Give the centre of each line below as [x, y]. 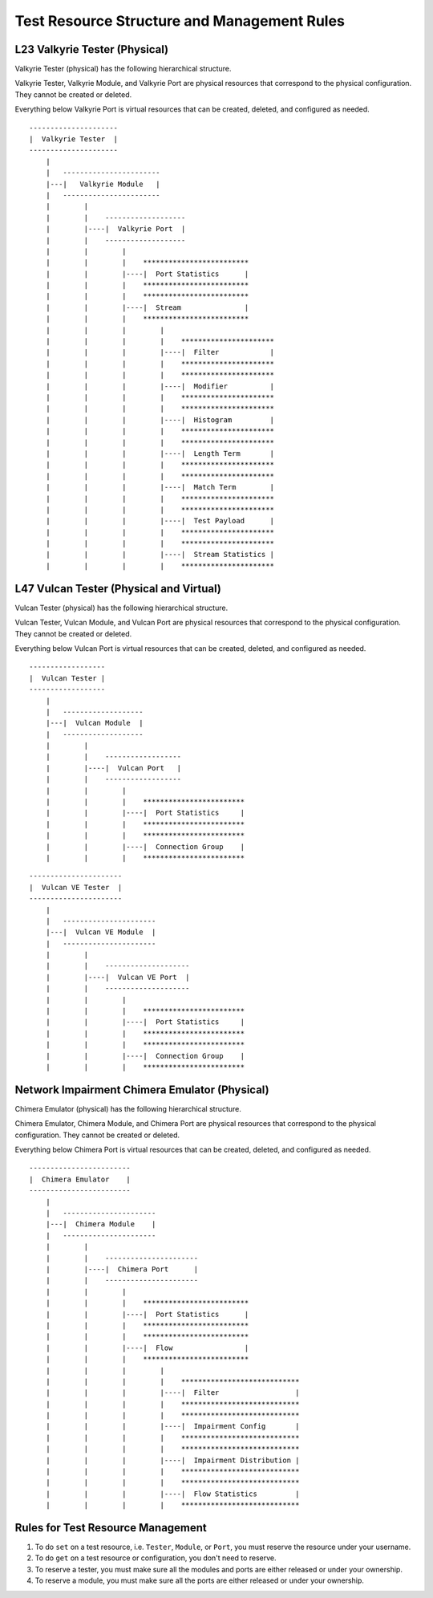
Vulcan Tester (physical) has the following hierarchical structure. [121, 608]
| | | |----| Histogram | [160, 420]
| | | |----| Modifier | [160, 386]
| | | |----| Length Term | [160, 453]
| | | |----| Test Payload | [160, 521]
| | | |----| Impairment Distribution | [172, 1460]
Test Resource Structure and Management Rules [180, 21]
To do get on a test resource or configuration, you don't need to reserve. [156, 1558]
